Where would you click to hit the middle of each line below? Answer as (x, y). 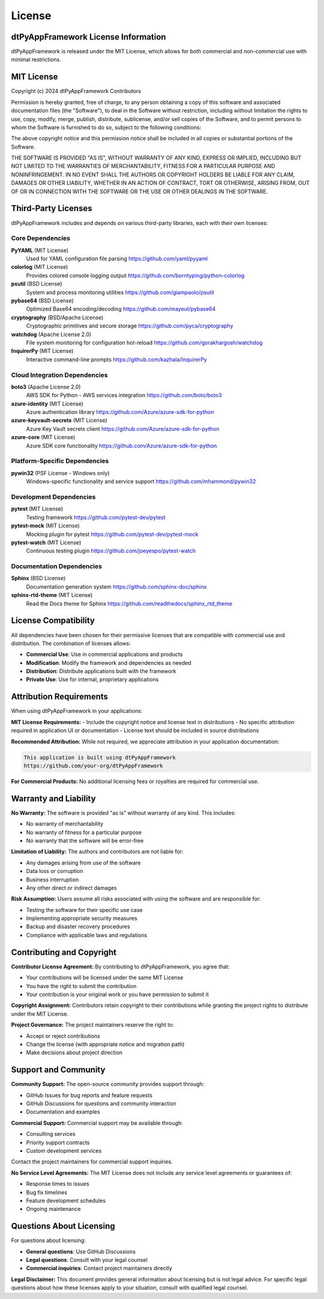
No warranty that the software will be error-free (85, 841)
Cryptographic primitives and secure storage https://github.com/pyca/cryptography (130, 326)
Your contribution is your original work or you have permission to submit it (118, 994)
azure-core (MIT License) (43, 437)
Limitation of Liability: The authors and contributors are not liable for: (97, 851)
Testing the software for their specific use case (85, 910)
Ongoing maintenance (53, 1209)
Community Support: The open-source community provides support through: (108, 1084)
